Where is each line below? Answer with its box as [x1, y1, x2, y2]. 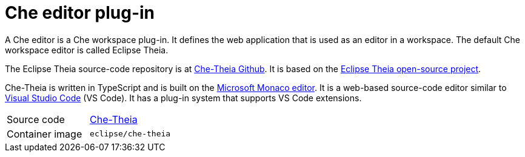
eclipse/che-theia [90, 129, 171, 139]
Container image [7, 127, 82, 140]
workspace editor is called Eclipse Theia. [5, 44, 169, 55]
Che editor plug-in [5, 2, 155, 23]
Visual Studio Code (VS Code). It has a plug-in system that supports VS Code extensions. [5, 92, 362, 103]
